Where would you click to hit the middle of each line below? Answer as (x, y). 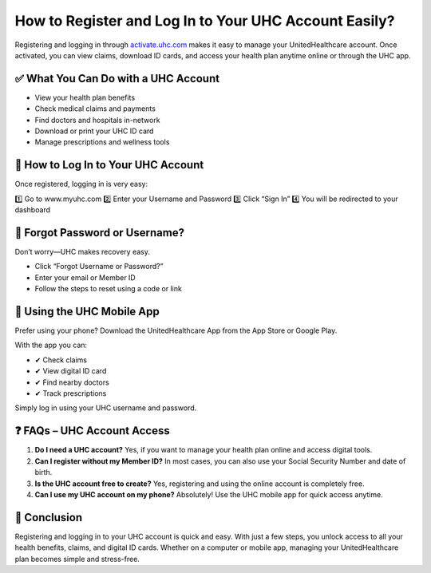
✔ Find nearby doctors (72, 382)
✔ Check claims (61, 360)
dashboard (33, 210)
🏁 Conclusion (49, 518)
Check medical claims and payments (95, 109)
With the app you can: (51, 345)
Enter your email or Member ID (85, 277)
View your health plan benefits (85, 97)
